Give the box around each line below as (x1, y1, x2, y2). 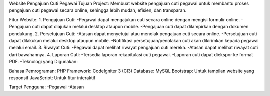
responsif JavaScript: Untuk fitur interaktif (9, 75, 96, 81)
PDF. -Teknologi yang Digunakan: (9, 59, 78, 65)
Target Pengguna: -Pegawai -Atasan (9, 84, 84, 90)
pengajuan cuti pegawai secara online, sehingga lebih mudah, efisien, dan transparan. (9, 7, 187, 13)
